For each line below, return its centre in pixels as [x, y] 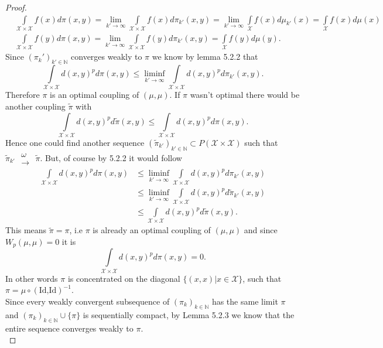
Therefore [23, 95]
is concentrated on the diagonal [124, 278]
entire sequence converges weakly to [69, 328]
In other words [32, 278]
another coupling [35, 106]
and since [261, 230]
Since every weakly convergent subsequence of [88, 301]
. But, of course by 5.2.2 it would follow [111, 157]
